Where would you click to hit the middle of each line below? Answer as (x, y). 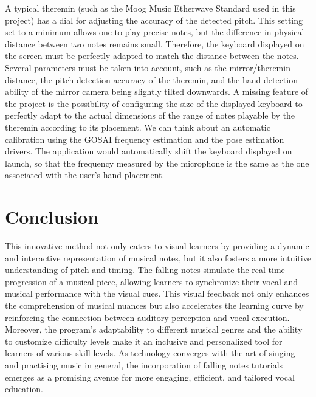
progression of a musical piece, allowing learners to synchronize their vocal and (152, 281)
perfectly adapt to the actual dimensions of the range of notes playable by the (150, 115)
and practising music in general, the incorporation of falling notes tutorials (144, 364)
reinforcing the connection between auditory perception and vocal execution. (147, 317)
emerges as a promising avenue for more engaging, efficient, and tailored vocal (150, 377)
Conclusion (52, 217)
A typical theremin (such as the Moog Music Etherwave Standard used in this (150, 8)
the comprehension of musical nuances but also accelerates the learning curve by (154, 305)
